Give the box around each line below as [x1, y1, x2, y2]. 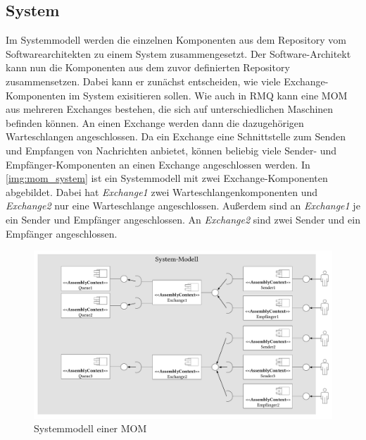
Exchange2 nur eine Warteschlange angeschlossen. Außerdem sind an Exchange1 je [6, 198, 360, 213]
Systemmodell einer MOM [34, 421, 147, 436]
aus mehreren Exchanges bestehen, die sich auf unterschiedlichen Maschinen [6, 102, 334, 116]
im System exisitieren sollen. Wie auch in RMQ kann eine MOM [68, 87, 348, 102]
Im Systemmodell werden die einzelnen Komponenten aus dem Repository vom [6, 32, 346, 47]
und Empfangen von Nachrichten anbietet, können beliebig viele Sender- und [6, 142, 337, 157]
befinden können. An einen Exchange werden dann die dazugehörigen [6, 115, 304, 130]
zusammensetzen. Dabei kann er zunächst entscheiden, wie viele [6, 73, 281, 88]
